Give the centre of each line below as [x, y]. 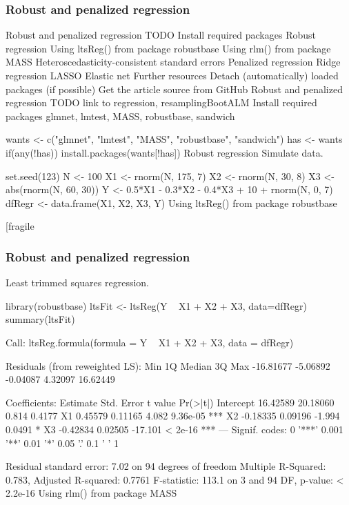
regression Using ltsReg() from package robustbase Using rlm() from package [168, 48]
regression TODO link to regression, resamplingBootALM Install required [161, 102]
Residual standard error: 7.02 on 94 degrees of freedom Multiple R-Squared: [166, 466]
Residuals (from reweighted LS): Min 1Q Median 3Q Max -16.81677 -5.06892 [168, 365]
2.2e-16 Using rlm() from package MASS [91, 493]
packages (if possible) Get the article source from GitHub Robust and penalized [174, 89]
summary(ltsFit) [40, 319]
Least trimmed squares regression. [77, 283]
